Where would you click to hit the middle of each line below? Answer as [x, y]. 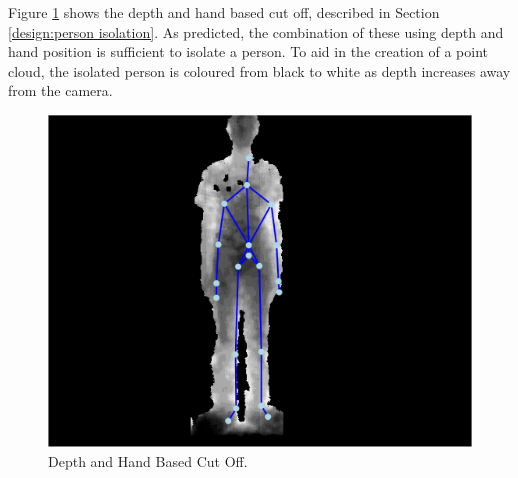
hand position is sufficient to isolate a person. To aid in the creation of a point [248, 51]
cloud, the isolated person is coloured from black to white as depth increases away [259, 70]
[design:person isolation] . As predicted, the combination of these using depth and [256, 31]
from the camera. [60, 90]
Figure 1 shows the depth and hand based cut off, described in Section [224, 12]
